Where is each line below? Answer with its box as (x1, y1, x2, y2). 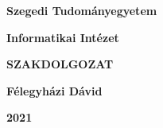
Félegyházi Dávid (6, 82, 103, 99)
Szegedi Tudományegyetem (6, 2, 157, 18)
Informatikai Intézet (6, 29, 119, 45)
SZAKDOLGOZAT (6, 56, 114, 72)
